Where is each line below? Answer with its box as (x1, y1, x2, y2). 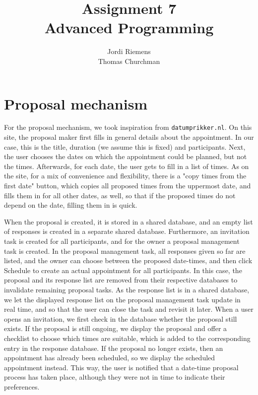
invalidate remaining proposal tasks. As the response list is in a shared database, (4, 284, 250, 294)
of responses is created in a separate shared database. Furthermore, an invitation (4, 226, 250, 236)
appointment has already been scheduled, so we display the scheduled (4, 352, 215, 363)
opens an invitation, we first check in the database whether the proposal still (4, 313, 237, 324)
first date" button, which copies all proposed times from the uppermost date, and (4, 180, 251, 191)
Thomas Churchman (98, 56, 160, 66)
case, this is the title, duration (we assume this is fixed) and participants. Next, (4, 141, 246, 152)
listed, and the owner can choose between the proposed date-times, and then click (4, 255, 253, 266)
